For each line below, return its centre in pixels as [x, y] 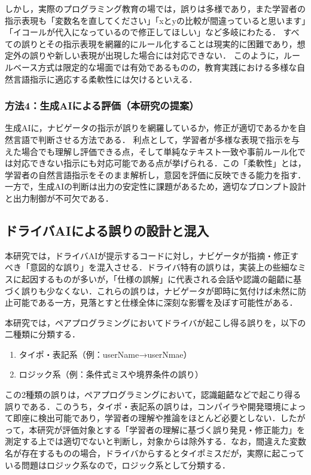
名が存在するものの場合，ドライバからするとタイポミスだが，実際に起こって [155, 453]
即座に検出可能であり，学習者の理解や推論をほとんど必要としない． [147, 418]
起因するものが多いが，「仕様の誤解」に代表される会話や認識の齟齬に [157, 278]
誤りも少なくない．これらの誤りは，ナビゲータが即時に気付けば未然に [159, 290]
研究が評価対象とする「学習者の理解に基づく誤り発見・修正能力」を [171, 429]
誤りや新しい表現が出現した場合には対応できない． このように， [156, 55]
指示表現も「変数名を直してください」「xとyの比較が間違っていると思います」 [155, 20]
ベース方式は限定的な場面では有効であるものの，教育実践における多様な [155, 67]
